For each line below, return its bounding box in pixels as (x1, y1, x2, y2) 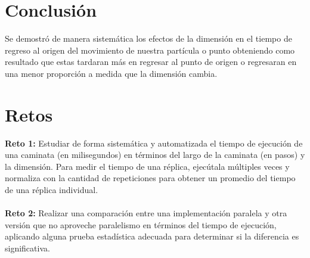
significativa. (5, 241, 50, 254)
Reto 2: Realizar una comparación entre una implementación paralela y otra (5, 207, 287, 219)
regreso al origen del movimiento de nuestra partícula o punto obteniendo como (5, 43, 295, 56)
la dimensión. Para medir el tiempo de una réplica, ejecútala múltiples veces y (5, 160, 290, 172)
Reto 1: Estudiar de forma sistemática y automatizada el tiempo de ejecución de (5, 136, 303, 149)
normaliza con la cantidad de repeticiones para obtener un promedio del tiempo (5, 172, 296, 184)
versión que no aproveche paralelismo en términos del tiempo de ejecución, (5, 218, 277, 231)
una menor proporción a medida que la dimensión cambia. (5, 67, 218, 79)
